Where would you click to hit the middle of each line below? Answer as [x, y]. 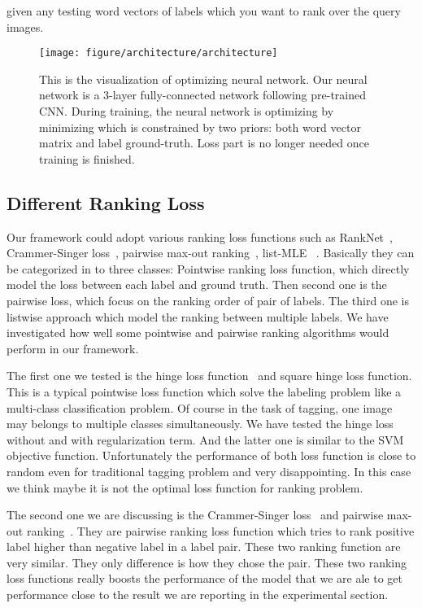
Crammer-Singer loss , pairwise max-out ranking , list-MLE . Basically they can [211, 253]
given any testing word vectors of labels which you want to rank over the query [204, 11]
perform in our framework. [73, 348]
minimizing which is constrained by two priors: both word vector [200, 127]
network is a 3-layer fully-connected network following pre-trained [202, 95]
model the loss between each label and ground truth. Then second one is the [197, 284]
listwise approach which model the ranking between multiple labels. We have [198, 316]
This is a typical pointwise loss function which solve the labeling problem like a [204, 391]
